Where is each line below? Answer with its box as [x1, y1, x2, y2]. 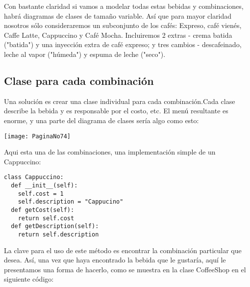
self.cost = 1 [18, 190, 64, 197]
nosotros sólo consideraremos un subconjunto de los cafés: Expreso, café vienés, [4, 20, 242, 30]
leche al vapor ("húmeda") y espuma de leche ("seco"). [4, 49, 166, 59]
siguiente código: [4, 274, 54, 284]
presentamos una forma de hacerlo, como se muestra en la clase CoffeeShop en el [4, 264, 246, 274]
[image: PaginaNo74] [4, 132, 71, 140]
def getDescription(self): [11, 223, 99, 230]
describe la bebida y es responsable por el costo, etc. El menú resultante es [4, 105, 228, 116]
